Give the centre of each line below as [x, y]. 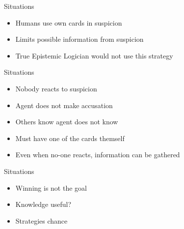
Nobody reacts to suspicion [56, 88]
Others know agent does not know [67, 122]
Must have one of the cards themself [70, 138]
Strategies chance [41, 220]
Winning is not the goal [51, 187]
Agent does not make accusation [64, 105]
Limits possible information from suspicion [79, 39]
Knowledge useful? [43, 204]
